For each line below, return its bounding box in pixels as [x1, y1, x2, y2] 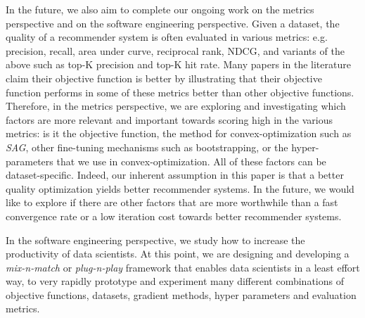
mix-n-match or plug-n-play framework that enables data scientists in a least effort [6, 260, 360, 274]
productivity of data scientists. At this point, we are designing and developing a [6, 246, 350, 261]
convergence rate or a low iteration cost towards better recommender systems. [6, 208, 342, 223]
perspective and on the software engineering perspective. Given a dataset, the [6, 15, 340, 30]
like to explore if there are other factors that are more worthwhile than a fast [6, 195, 338, 210]
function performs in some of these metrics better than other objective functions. [6, 84, 354, 99]
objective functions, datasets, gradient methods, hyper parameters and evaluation [6, 287, 357, 302]
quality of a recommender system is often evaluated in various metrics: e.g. [6, 30, 328, 44]
